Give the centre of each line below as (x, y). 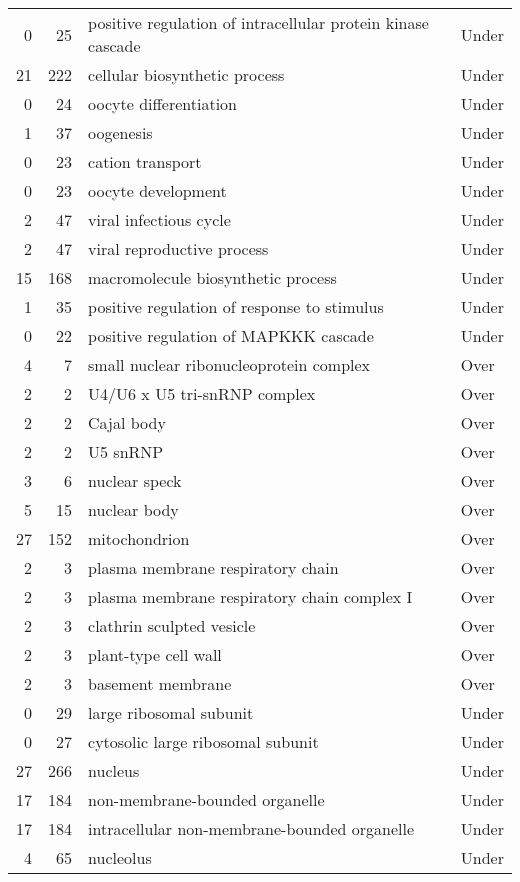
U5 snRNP (126, 451)
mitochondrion (139, 538)
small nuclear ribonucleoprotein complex (229, 364)
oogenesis (120, 132)
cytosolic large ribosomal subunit (203, 741)
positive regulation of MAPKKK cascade (231, 335)
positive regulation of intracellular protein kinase (258, 22)
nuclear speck (135, 480)
